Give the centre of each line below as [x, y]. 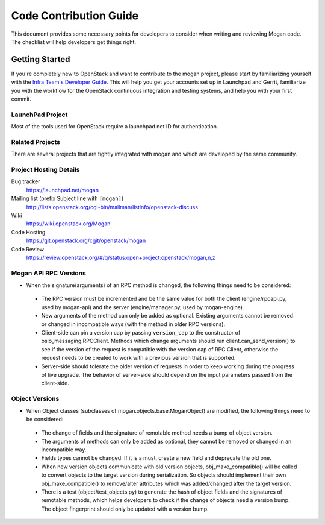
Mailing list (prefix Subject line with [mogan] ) [67, 198]
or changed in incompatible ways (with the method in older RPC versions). [133, 324]
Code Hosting [28, 232]
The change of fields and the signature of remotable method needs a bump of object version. [157, 433]
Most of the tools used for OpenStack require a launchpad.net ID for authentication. [115, 127]
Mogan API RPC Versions [49, 273]
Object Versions [35, 399]
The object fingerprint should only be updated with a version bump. [125, 509]
